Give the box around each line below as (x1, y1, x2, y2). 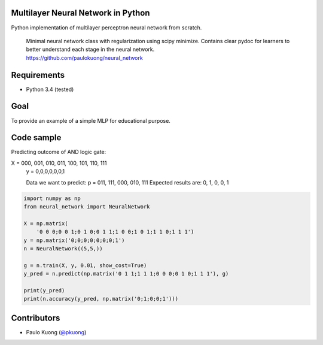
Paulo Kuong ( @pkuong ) (26, 328, 87, 335)
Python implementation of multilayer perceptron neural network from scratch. (11, 24, 202, 31)
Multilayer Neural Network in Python (11, 8, 150, 18)
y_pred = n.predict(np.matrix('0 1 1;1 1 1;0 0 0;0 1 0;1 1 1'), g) (23, 270, 229, 277)
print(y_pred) (23, 287, 65, 293)
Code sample (11, 132, 62, 143)
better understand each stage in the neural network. (26, 46, 155, 53)
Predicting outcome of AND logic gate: (11, 149, 106, 156)
